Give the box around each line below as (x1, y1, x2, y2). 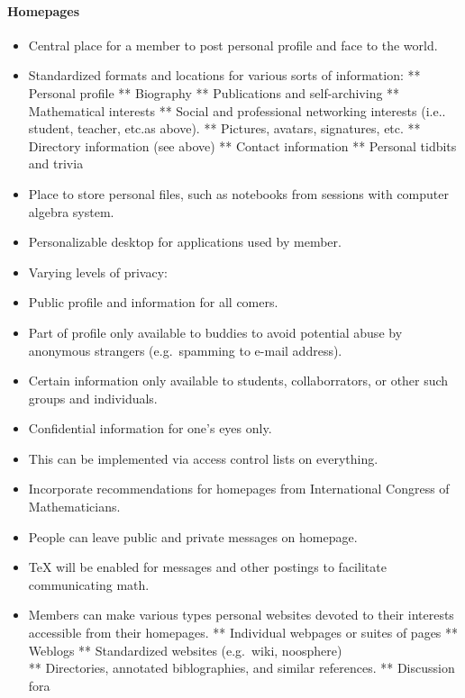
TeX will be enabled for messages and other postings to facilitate (28, 557, 387, 576)
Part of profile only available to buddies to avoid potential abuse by (28, 322, 403, 341)
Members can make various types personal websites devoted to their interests (28, 605, 454, 624)
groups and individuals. (28, 388, 158, 407)
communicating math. (28, 575, 150, 594)
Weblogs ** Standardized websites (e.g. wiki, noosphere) (28, 640, 342, 659)
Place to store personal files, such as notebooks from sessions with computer (28, 184, 449, 203)
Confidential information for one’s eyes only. (28, 419, 272, 438)
